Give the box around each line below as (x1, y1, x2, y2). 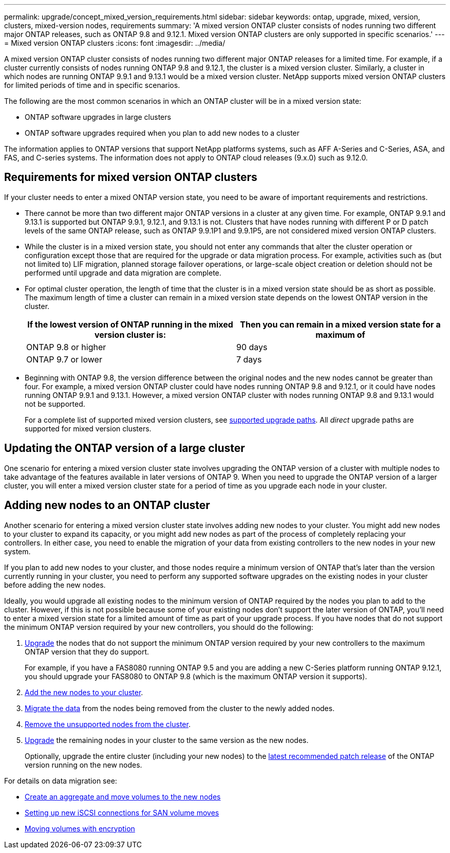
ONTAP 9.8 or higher (26, 341, 106, 352)
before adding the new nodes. (4, 580, 106, 589)
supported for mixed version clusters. (25, 424, 152, 433)
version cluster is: (94, 329, 166, 340)
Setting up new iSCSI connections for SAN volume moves (25, 808, 219, 817)
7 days (236, 354, 262, 365)
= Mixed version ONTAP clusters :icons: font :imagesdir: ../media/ (4, 39, 226, 47)
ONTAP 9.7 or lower (26, 354, 102, 365)
